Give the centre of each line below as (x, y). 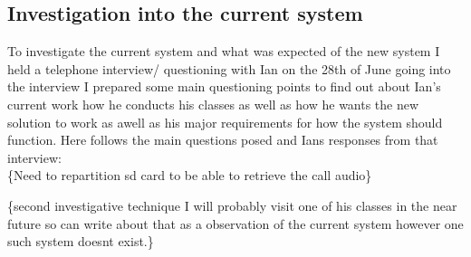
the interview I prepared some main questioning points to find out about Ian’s (224, 86)
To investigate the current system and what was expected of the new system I (224, 51)
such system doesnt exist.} (81, 241)
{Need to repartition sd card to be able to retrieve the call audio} (190, 175)
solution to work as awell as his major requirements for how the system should (225, 122)
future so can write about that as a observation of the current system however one (235, 223)
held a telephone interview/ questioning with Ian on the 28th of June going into (229, 68)
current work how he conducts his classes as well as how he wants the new (213, 104)
